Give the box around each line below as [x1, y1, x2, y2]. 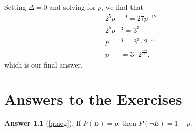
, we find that [101, 2, 143, 12]
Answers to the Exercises [4, 89, 182, 109]
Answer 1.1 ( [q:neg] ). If [4, 118, 81, 128]
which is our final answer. [4, 59, 83, 70]
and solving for [49, 2, 96, 12]
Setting [4, 2, 26, 12]
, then [118, 118, 137, 128]
